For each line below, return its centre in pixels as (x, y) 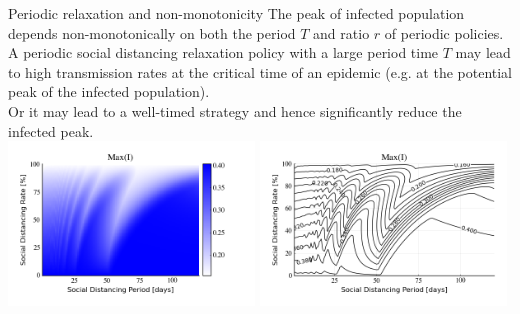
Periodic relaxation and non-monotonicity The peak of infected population (236, 13)
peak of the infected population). (109, 91)
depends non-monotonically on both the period (152, 32)
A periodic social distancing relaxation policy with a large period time (223, 52)
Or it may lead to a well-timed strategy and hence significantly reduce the (235, 110)
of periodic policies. (444, 32)
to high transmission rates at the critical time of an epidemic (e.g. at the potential (260, 71)
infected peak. (51, 130)
